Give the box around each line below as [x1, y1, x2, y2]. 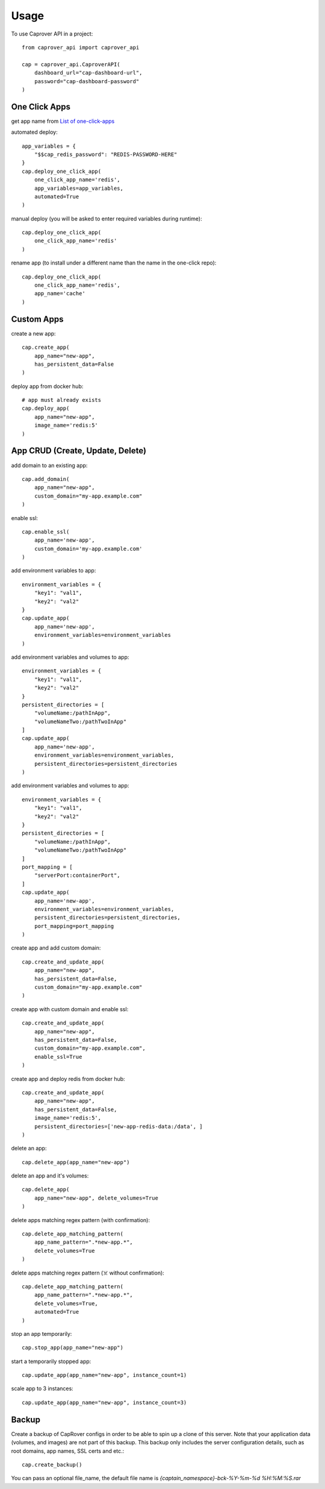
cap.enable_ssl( [22, 528, 70, 535]
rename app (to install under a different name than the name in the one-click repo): [11, 259, 217, 266]
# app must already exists [22, 397, 102, 404]
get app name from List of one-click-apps [11, 118, 115, 125]
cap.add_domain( [22, 475, 70, 482]
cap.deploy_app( [22, 405, 70, 412]
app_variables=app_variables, [34, 184, 123, 192]
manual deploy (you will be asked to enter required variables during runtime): [11, 215, 202, 222]
